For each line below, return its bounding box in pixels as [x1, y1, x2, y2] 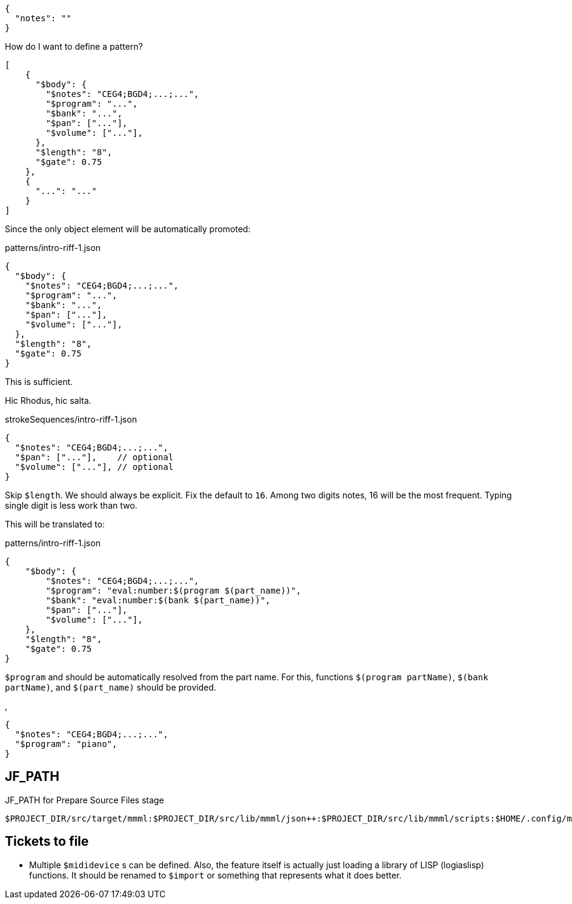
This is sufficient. [5, 377, 73, 387]
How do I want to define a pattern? [5, 41, 143, 52]
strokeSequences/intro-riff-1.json [5, 414, 137, 424]
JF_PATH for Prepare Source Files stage [5, 794, 164, 805]
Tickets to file [5, 834, 89, 849]
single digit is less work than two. [5, 500, 138, 511]
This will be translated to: [5, 519, 105, 529]
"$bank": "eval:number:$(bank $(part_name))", [45, 595, 271, 605]
